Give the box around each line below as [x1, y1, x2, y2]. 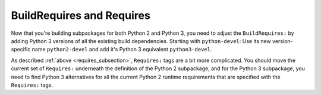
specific [11, 46, 31, 53]
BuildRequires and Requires [11, 9, 151, 22]
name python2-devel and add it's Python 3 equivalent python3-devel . [32, 46, 212, 53]
